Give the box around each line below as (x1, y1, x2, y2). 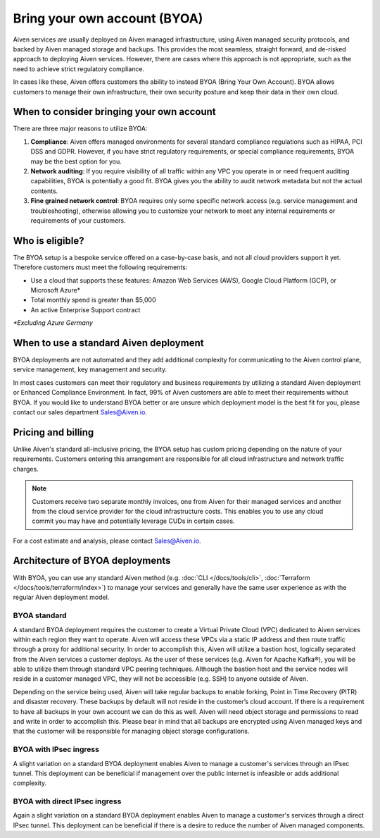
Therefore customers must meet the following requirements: (13, 263, 188, 271)
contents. (30, 187, 58, 195)
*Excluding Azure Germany (13, 319, 93, 327)
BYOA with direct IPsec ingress (13, 796, 122, 806)
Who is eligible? (13, 235, 84, 247)
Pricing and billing (13, 426, 94, 438)
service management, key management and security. (13, 365, 167, 374)
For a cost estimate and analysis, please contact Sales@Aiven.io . (13, 536, 201, 545)
